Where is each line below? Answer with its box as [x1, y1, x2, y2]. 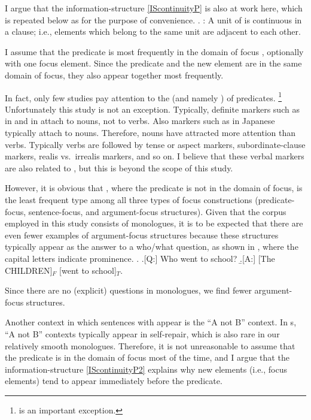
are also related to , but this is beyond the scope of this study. [5, 161, 233, 174]
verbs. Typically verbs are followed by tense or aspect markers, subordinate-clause [5, 138, 306, 150]
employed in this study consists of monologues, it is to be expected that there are [5, 217, 303, 229]
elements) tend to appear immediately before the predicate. [5, 374, 222, 387]
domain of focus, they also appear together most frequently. [5, 68, 224, 81]
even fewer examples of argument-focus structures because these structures [5, 228, 279, 241]
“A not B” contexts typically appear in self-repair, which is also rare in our [5, 327, 280, 340]
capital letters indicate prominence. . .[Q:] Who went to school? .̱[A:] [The [5, 252, 275, 264]
